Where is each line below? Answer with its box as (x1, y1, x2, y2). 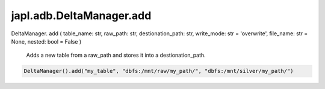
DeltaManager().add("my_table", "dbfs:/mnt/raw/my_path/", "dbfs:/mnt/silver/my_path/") (23, 67, 294, 75)
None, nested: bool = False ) (11, 38, 81, 45)
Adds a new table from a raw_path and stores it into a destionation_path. (26, 51, 206, 59)
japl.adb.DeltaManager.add (11, 9, 152, 22)
